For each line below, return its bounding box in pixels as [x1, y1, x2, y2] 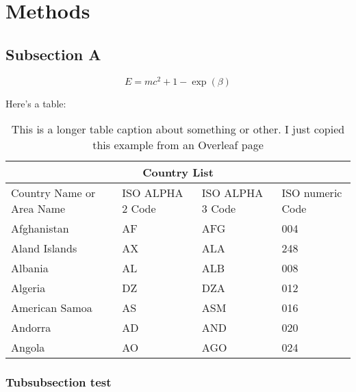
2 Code [122, 200, 156, 217]
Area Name [11, 200, 66, 217]
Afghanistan [11, 220, 69, 237]
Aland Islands [11, 240, 77, 257]
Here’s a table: [5, 96, 66, 110]
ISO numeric [281, 185, 342, 201]
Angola [11, 339, 45, 356]
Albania [11, 260, 49, 276]
